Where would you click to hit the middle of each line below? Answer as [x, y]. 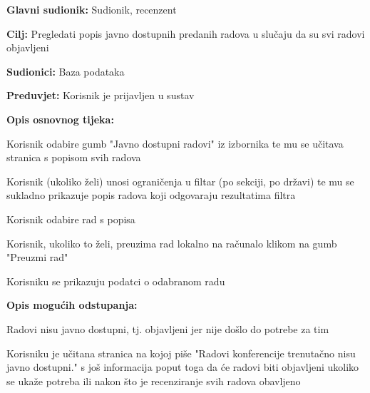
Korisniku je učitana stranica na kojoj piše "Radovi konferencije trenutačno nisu [181, 353]
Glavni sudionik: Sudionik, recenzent [92, 9]
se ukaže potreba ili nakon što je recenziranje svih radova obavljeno [154, 381]
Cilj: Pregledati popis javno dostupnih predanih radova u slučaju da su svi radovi [186, 33]
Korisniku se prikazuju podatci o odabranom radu [116, 281]
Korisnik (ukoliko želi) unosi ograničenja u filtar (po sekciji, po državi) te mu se [180, 181]
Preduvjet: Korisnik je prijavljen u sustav [101, 95]
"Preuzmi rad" [37, 257]
